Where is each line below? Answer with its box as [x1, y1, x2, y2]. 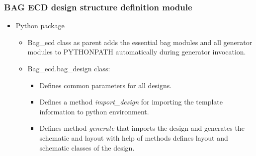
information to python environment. [39, 106, 149, 116]
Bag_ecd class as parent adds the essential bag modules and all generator [27, 37, 253, 47]
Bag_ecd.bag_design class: [27, 63, 110, 73]
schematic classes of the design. [39, 142, 135, 153]
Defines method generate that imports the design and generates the [39, 123, 245, 133]
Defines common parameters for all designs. [39, 80, 172, 90]
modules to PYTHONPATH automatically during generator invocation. [27, 47, 246, 57]
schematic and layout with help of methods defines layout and [39, 132, 228, 143]
